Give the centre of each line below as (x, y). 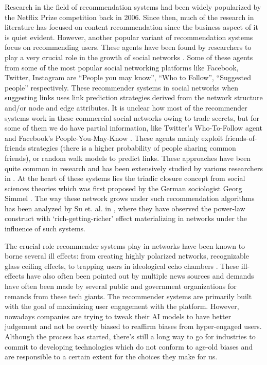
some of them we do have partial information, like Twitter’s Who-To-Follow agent (133, 128)
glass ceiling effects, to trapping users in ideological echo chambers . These (122, 266)
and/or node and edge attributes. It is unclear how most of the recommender (126, 107)
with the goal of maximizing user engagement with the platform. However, (122, 306)
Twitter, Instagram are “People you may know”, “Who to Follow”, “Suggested (128, 77)
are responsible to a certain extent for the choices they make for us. (111, 357)
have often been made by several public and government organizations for (121, 286)
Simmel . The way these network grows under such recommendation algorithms (130, 198)
